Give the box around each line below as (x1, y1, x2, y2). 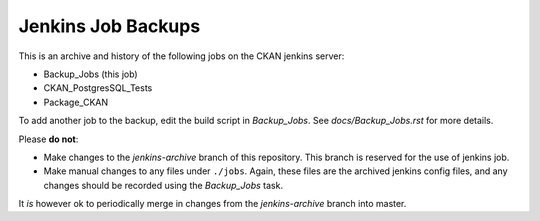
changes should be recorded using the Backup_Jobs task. (43, 179, 284, 191)
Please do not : (18, 133, 79, 145)
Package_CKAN (43, 96, 109, 108)
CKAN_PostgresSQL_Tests (43, 82, 153, 94)
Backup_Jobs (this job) (43, 68, 139, 80)
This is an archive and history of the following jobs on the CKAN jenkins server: (18, 50, 345, 62)
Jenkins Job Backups (18, 15, 201, 37)
